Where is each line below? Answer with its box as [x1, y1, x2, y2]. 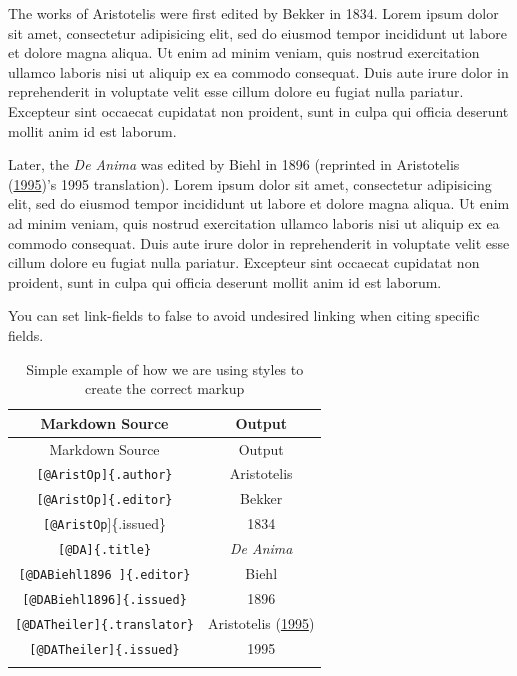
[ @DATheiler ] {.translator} [15, 617, 195, 632]
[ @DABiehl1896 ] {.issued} [22, 592, 187, 607]
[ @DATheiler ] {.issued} [29, 642, 180, 657]
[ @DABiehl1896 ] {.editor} [18, 568, 191, 582]
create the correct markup [85, 378, 245, 399]
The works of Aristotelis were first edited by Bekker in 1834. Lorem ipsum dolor [8, 3, 499, 23]
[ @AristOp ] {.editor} [36, 493, 173, 508]
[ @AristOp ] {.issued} [43, 513, 166, 534]
